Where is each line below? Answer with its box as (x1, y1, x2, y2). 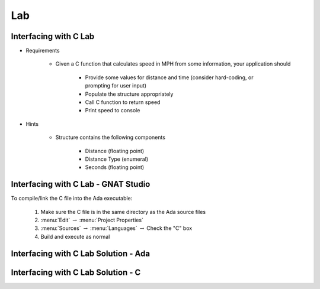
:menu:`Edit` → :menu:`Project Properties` (40, 216, 143, 224)
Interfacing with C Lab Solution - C (11, 267, 141, 277)
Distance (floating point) (85, 147, 145, 154)
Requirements (25, 47, 60, 54)
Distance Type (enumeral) (85, 155, 149, 163)
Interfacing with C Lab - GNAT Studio (11, 179, 151, 189)
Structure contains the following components (55, 134, 166, 141)
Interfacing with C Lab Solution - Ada (11, 248, 151, 258)
